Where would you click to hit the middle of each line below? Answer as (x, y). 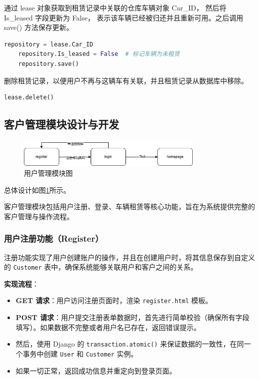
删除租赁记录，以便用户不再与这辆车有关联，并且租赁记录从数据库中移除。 (126, 80)
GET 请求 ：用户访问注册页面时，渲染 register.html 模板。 (114, 300)
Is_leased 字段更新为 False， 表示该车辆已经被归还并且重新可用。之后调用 (124, 17)
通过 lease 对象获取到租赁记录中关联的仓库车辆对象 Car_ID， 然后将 (115, 7)
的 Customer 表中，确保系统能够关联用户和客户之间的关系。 (101, 267)
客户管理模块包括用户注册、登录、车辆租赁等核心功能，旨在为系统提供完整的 (129, 206)
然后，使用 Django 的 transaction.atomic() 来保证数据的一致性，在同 (130, 344)
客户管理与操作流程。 (39, 216)
